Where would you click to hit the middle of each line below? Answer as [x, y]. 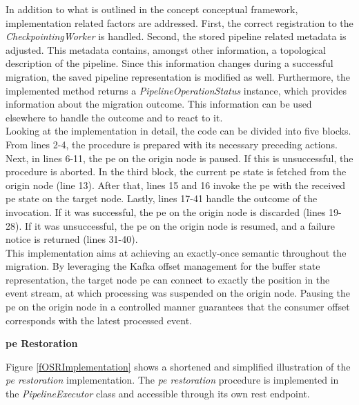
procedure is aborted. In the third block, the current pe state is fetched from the [176, 171]
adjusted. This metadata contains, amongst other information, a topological [166, 49]
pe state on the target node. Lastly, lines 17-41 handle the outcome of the [162, 198]
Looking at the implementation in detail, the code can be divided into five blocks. [178, 131]
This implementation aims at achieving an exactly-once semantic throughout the [176, 252]
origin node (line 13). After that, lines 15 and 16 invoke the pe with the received [176, 185]
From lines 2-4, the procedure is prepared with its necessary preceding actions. [172, 144]
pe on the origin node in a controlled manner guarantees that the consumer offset [178, 307]
